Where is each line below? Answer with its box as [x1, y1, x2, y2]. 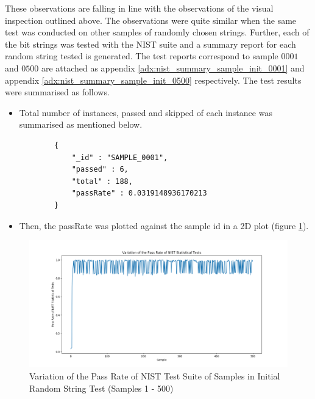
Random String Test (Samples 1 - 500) [29, 381, 174, 394]
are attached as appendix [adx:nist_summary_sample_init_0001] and [41, 61, 305, 74]
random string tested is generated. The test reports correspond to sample [5, 49, 278, 62]
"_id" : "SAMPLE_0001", [71, 153, 168, 162]
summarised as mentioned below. [19, 118, 143, 131]
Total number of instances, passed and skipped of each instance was [19, 106, 272, 119]
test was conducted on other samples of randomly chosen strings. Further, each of [5, 26, 310, 38]
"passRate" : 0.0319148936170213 [71, 189, 207, 198]
